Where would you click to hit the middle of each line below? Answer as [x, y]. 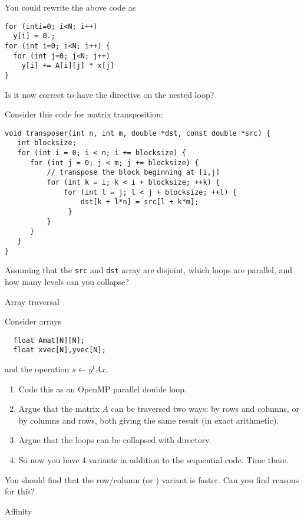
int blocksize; [47, 143]
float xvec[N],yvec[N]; [60, 350]
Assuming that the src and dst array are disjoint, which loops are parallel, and [149, 270]
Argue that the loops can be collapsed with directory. [115, 440]
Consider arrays [33, 321]
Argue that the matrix [59, 409]
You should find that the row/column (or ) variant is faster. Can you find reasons [152, 479]
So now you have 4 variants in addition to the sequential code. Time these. [153, 459]
